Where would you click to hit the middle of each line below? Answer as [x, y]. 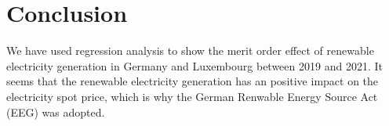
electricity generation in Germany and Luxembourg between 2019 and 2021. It [194, 65]
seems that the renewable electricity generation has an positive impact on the [193, 81]
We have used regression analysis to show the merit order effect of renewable [190, 50]
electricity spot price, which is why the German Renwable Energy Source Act [192, 96]
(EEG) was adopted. [56, 112]
